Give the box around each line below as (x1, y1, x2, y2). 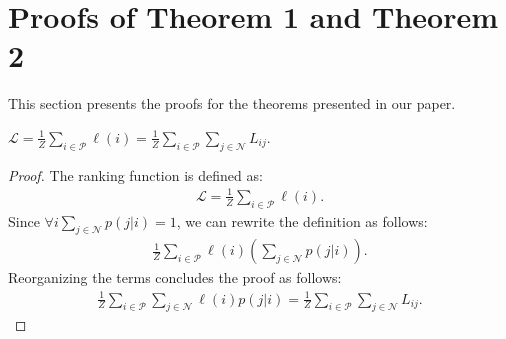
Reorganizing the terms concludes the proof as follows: (8, 267, 342, 288)
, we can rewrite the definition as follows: (176, 210, 428, 231)
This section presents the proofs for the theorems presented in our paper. (8, 93, 456, 114)
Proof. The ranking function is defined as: (8, 164, 263, 185)
